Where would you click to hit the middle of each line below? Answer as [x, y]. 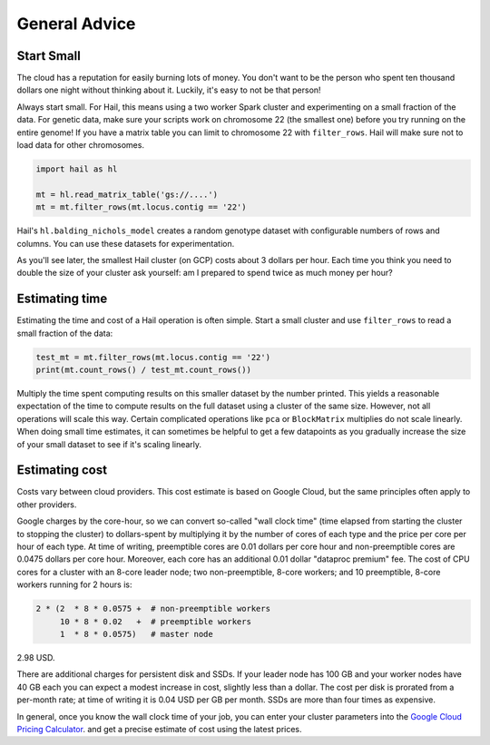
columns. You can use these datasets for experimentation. [126, 243]
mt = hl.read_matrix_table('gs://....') [127, 194]
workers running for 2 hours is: [74, 584]
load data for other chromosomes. [81, 145]
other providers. [47, 505]
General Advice [76, 24]
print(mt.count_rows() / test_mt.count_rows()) [143, 370]
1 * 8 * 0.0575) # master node [136, 634]
